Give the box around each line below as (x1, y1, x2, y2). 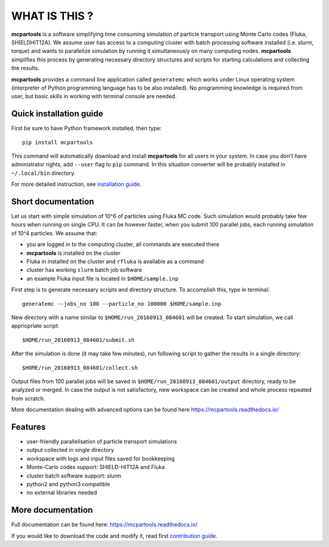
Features (11, 422, 46, 432)
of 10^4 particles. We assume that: (11, 229, 97, 237)
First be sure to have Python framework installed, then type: (11, 125, 162, 132)
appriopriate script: (11, 322, 60, 330)
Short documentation (11, 196, 94, 206)
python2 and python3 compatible (26, 480, 110, 487)
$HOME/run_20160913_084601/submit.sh (22, 336, 135, 344)
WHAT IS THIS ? (11, 9, 94, 23)
